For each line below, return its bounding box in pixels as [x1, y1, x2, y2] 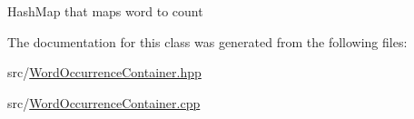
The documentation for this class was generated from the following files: [7, 32, 408, 51]
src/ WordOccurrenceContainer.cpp [7, 93, 201, 112]
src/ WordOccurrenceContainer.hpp [7, 63, 202, 82]
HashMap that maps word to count [7, 2, 203, 20]
